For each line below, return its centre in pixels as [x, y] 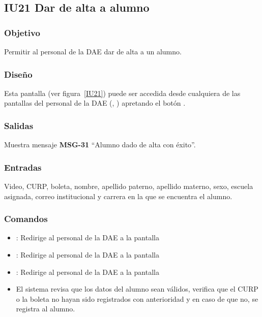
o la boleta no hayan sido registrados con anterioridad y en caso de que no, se [137, 298]
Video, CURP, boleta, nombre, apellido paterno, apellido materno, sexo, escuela [129, 186]
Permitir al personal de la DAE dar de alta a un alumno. [93, 51]
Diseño [18, 74]
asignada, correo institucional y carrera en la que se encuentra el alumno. [118, 196]
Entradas [23, 167]
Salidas [19, 125]
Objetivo [22, 32]
